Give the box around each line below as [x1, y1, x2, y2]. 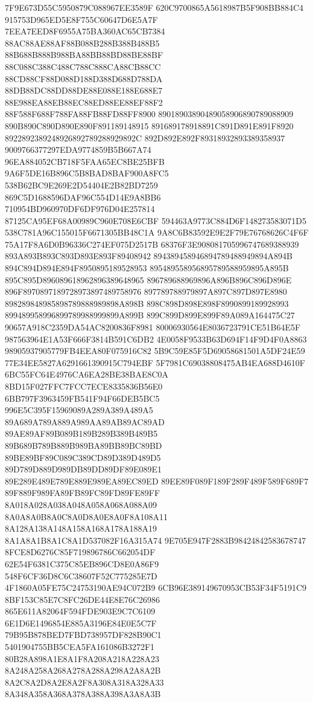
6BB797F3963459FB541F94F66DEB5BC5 [5, 391, 160, 404]
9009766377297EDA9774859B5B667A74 [5, 143, 151, 156]
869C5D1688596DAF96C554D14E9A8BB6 [5, 190, 161, 203]
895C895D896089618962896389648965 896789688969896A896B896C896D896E [5, 273, 292, 286]
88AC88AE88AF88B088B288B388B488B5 [5, 36, 160, 49]
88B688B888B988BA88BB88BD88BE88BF [5, 48, 163, 61]
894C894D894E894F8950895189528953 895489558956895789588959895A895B [5, 262, 289, 274]
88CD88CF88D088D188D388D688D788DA [5, 72, 163, 85]
